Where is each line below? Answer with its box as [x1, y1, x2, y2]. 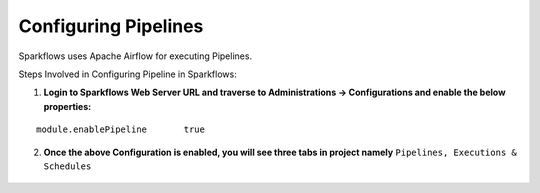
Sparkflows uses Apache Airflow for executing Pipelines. [18, 50, 253, 62]
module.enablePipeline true [36, 124, 205, 135]
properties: [43, 100, 92, 112]
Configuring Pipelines [18, 15, 204, 37]
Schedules [43, 160, 92, 172]
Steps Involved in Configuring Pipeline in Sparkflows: [18, 68, 237, 80]
